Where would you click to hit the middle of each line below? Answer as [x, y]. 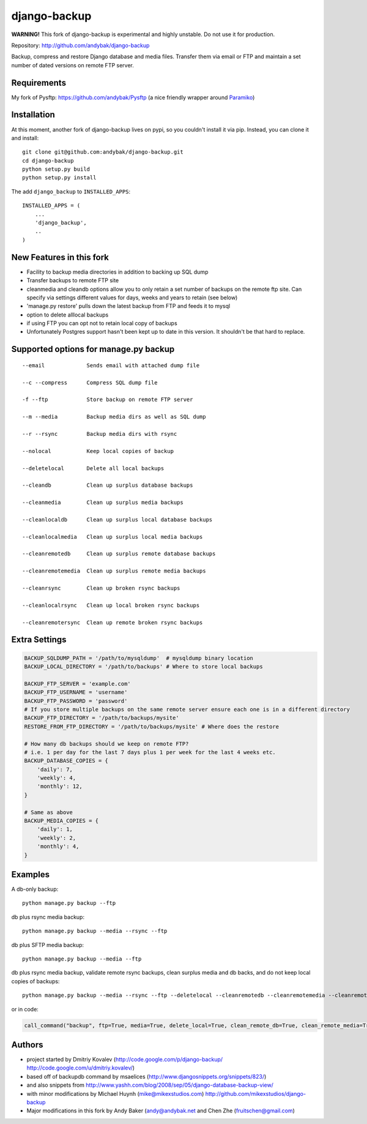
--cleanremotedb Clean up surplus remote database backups [119, 554]
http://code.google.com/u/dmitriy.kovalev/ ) [80, 1068]
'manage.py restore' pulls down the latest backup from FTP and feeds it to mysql [128, 306]
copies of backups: [35, 981]
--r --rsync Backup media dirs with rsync [100, 434]
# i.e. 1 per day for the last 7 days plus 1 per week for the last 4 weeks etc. [150, 752]
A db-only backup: [35, 889]
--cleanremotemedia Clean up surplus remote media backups [114, 571]
